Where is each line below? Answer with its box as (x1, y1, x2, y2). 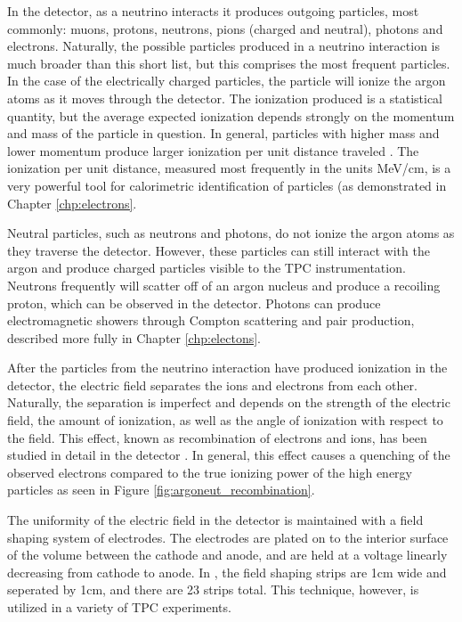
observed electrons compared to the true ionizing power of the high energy (7, 462, 412, 481)
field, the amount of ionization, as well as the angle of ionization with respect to (7, 411, 443, 430)
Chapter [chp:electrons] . (7, 193, 137, 212)
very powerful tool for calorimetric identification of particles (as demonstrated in (7, 176, 447, 194)
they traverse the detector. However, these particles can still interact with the (7, 241, 430, 259)
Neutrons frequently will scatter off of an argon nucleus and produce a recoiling (7, 275, 441, 294)
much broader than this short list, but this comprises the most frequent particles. (7, 53, 450, 72)
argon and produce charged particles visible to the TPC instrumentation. (7, 258, 406, 277)
